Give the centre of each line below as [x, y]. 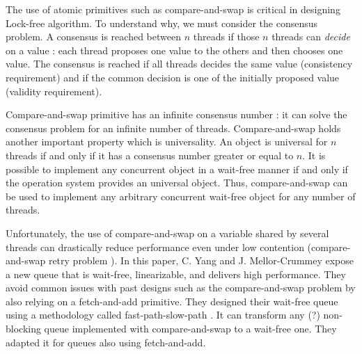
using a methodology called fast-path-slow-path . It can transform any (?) [163, 315]
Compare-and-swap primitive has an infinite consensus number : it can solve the [176, 114]
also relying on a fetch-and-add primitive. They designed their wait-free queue [172, 301]
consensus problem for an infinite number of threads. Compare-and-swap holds [173, 128]
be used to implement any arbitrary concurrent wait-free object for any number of [181, 196]
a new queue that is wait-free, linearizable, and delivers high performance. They [176, 274]
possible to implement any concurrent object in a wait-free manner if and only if [177, 169]
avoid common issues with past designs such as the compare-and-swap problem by [181, 288]
